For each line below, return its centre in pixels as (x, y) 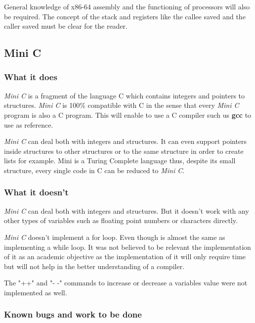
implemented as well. (36, 292)
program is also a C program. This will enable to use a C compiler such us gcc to (128, 115)
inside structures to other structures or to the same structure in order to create (124, 151)
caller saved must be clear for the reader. (66, 26)
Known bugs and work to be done (73, 314)
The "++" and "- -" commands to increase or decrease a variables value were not (126, 283)
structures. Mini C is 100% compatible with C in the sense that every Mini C (122, 105)
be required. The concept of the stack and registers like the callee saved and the (125, 16)
